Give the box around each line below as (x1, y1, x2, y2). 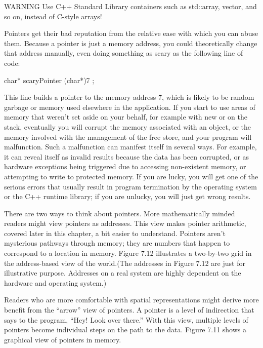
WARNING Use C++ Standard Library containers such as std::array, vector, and (4, 1, 257, 11)
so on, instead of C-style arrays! (4, 11, 102, 21)
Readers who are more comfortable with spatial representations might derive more (4, 294, 259, 305)
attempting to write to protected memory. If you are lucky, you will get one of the (4, 171, 258, 181)
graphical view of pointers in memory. (4, 334, 121, 344)
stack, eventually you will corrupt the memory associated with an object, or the (4, 121, 251, 132)
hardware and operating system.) (4, 277, 107, 288)
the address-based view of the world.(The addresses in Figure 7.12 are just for (4, 257, 245, 268)
